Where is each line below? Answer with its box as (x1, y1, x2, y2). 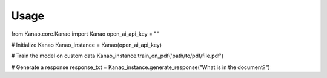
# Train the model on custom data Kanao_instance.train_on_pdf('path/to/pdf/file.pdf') (11, 52, 224, 60)
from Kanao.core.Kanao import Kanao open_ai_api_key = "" (11, 30, 159, 37)
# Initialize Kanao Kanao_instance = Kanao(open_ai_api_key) (11, 41, 162, 48)
